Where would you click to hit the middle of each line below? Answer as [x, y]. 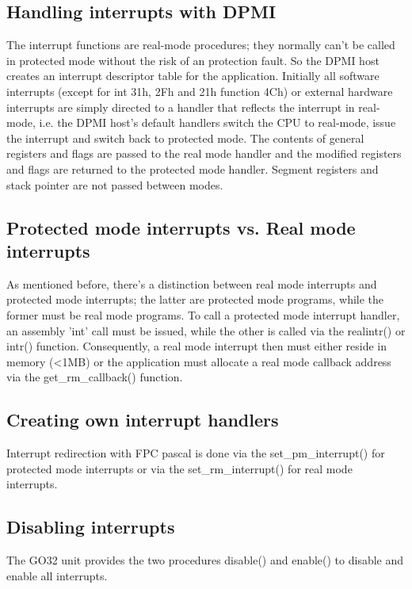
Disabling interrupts [91, 527]
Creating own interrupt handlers [143, 420]
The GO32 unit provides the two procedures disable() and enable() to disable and [205, 560]
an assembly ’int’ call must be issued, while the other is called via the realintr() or [206, 330]
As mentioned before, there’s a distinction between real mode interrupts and [192, 283]
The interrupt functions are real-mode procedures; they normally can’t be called [201, 45]
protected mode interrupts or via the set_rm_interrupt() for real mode [179, 468]
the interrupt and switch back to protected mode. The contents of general [185, 138]
